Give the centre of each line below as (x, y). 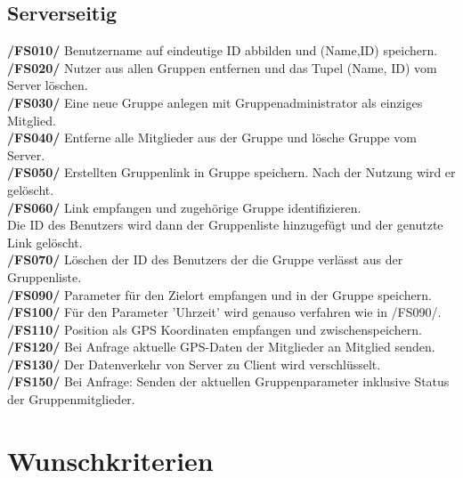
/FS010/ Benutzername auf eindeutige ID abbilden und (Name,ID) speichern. (223, 50)
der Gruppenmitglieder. (71, 399)
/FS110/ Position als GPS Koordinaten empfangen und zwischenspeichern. (215, 329)
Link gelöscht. (45, 242)
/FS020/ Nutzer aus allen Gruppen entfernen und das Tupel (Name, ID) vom (222, 67)
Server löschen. (48, 85)
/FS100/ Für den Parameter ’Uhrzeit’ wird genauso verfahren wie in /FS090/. (224, 312)
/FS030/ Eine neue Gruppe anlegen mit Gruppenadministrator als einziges (215, 102)
